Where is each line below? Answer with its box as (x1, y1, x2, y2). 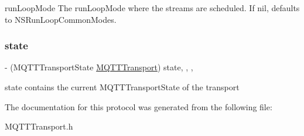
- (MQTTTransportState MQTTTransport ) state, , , (5, 61, 193, 73)
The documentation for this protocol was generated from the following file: (5, 100, 272, 113)
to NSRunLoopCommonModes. (5, 13, 117, 25)
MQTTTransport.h (5, 120, 73, 132)
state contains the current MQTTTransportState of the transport (5, 81, 240, 93)
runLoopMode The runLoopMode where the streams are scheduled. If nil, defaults (5, 2, 300, 13)
